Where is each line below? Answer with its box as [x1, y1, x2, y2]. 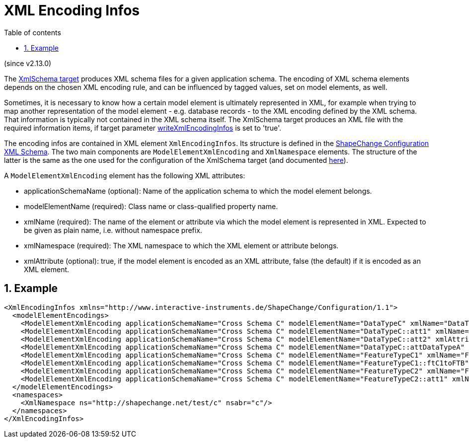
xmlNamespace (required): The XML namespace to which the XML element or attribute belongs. [24, 241, 339, 250]
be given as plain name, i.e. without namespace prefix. [24, 225, 202, 234]
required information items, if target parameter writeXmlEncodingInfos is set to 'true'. [4, 123, 282, 132]
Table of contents [4, 28, 61, 37]
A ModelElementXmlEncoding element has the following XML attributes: [4, 171, 245, 180]
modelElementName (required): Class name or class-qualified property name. [24, 202, 278, 211]
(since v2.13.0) [4, 59, 52, 68]
